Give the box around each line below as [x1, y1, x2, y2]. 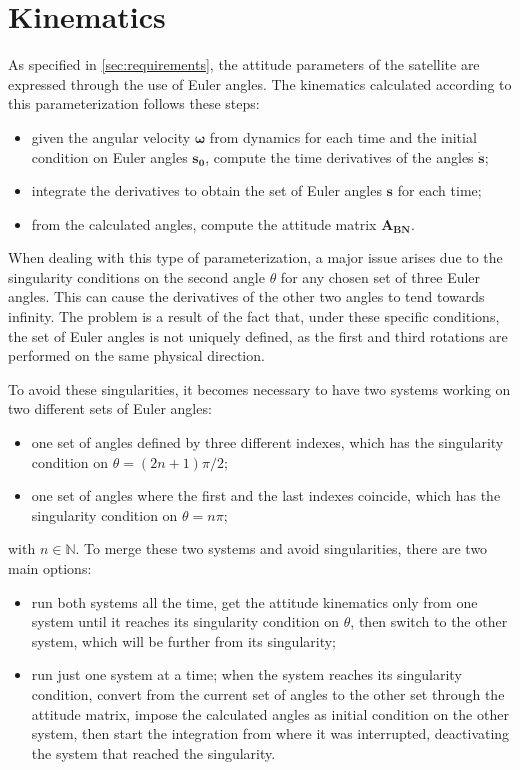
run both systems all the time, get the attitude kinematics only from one [31, 591, 478, 612]
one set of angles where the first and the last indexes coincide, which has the [31, 485, 501, 506]
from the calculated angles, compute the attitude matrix [31, 213, 377, 234]
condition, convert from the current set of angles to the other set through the [31, 683, 505, 704]
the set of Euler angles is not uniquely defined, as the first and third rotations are [8, 325, 508, 346]
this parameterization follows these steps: [8, 93, 260, 114]
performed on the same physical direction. [8, 345, 265, 366]
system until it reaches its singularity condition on [31, 611, 340, 632]
